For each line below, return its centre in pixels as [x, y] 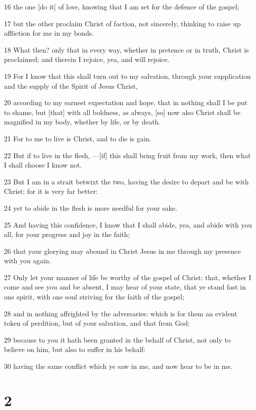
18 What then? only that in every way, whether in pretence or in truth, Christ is [127, 49]
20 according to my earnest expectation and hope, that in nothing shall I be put [126, 102]
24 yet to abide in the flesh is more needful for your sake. [91, 207]
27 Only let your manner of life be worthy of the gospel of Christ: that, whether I [128, 277]
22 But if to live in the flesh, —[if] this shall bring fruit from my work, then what [128, 155]
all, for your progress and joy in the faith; [67, 234]
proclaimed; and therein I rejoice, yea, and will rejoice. [87, 59]
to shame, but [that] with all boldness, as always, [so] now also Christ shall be [122, 112]
